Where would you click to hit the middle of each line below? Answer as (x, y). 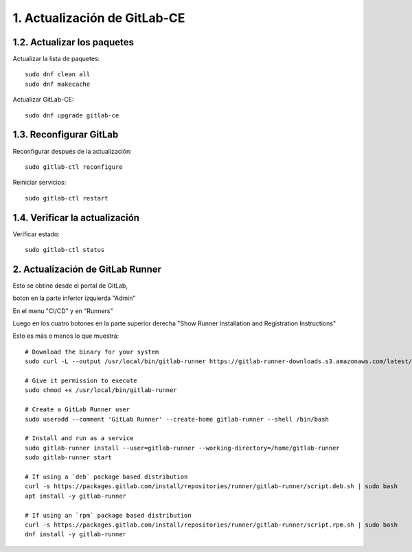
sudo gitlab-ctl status (65, 250)
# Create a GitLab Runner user (78, 410)
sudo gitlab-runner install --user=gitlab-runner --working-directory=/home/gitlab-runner (182, 448)
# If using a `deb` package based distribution (106, 476)
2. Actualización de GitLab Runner (87, 269)
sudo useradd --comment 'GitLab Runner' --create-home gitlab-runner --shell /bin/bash (177, 419)
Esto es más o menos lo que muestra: (66, 336)
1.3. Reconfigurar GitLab (66, 135)
